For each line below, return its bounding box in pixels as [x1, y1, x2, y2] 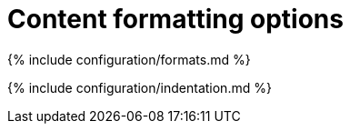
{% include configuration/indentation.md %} [7, 79, 272, 96]
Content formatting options [7, 4, 344, 35]
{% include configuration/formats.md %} [7, 51, 251, 67]
